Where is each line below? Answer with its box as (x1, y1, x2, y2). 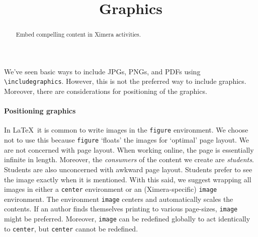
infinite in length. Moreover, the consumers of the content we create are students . (4, 154, 254, 165)
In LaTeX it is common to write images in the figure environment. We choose (4, 125, 248, 135)
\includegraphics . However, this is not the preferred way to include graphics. (4, 76, 246, 86)
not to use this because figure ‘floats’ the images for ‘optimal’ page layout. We (4, 135, 249, 145)
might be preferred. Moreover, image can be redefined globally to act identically (4, 213, 250, 224)
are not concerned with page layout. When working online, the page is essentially (4, 144, 254, 155)
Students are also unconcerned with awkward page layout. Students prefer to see (4, 164, 252, 174)
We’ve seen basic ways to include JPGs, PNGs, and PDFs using (4, 66, 201, 76)
